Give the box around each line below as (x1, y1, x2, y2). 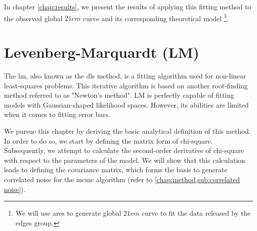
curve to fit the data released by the (141, 208, 251, 218)
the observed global (4, 13, 63, 23)
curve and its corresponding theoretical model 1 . (83, 11, 229, 23)
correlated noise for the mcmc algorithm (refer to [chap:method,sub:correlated (4, 174, 240, 184)
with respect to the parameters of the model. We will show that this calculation (4, 154, 246, 165)
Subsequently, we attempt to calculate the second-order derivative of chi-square (4, 145, 244, 155)
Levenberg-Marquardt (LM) (4, 42, 200, 62)
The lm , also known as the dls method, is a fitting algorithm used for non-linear (4, 70, 246, 80)
